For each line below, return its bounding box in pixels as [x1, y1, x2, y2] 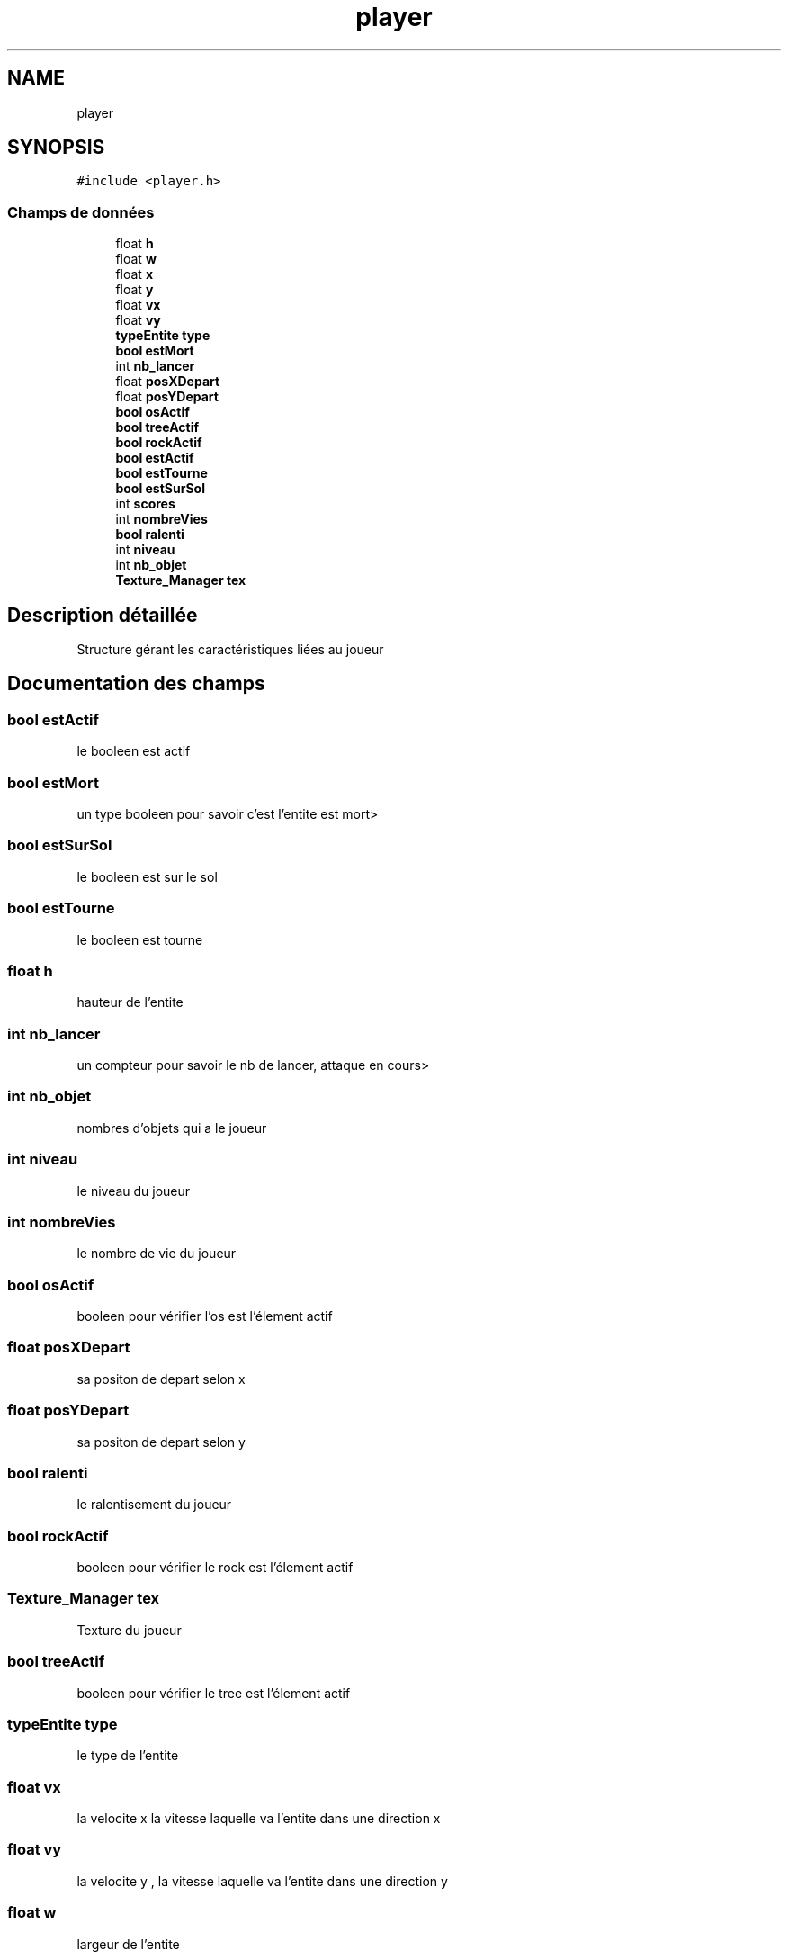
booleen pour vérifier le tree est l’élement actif [76, 1685, 351, 1701]
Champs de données [7, 202, 155, 221]
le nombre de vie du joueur [76, 1245, 237, 1262]
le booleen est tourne [76, 931, 203, 948]
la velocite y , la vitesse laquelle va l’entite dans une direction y [76, 1873, 448, 1889]
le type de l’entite [76, 1748, 179, 1764]
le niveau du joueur [76, 1182, 191, 1199]
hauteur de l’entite [76, 994, 184, 1011]
